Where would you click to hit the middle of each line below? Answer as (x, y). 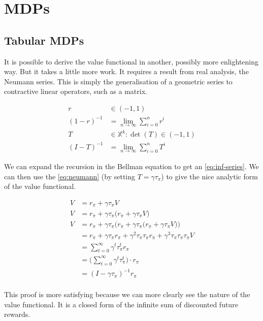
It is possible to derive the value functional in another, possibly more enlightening (131, 61)
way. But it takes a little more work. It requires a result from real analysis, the (126, 71)
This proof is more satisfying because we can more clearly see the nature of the (127, 294)
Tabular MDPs (44, 40)
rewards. (17, 314)
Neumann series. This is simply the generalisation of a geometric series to (118, 81)
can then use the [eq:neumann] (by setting (70, 176)
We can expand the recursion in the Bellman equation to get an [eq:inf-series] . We (131, 166)
